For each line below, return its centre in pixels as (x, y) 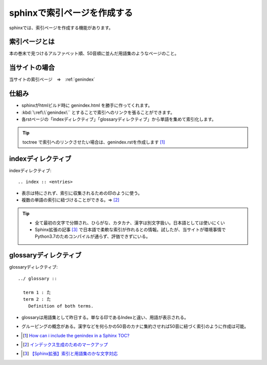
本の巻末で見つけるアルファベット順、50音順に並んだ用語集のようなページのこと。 (94, 53)
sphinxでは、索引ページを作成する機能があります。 (61, 28)
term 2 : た (37, 299)
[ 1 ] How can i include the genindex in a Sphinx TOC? (76, 335)
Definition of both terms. (61, 306)
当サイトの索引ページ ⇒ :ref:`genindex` (52, 80)
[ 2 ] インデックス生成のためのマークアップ (66, 344)
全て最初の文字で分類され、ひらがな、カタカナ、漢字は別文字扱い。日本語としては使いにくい (130, 223)
